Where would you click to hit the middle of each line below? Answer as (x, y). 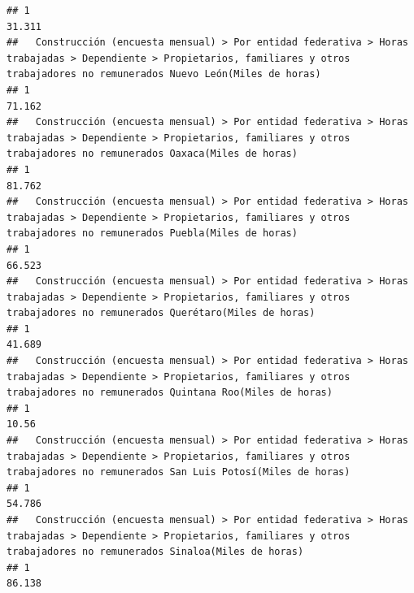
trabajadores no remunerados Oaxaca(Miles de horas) (152, 154)
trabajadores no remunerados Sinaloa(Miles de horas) (155, 552)
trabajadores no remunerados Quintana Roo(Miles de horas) (170, 393)
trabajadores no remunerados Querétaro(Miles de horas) (161, 313)
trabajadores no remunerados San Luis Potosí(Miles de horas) (179, 472)
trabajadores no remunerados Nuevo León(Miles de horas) (164, 74)
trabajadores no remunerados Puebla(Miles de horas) (152, 234)
